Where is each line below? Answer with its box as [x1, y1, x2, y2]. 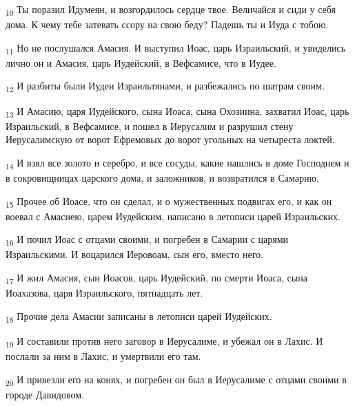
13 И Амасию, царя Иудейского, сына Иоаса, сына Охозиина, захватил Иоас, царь [6, 103, 349, 120]
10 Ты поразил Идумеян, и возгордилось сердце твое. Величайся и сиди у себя [6, 2, 336, 18]
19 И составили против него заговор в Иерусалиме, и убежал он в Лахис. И [6, 333, 323, 350]
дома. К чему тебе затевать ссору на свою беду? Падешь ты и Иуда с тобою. [6, 17, 329, 32]
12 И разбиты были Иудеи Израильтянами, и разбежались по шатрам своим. [6, 78, 325, 95]
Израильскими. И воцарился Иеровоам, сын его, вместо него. [6, 247, 263, 261]
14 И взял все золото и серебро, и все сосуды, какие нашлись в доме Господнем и [6, 155, 349, 171]
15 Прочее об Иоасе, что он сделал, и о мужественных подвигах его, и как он [6, 193, 332, 210]
